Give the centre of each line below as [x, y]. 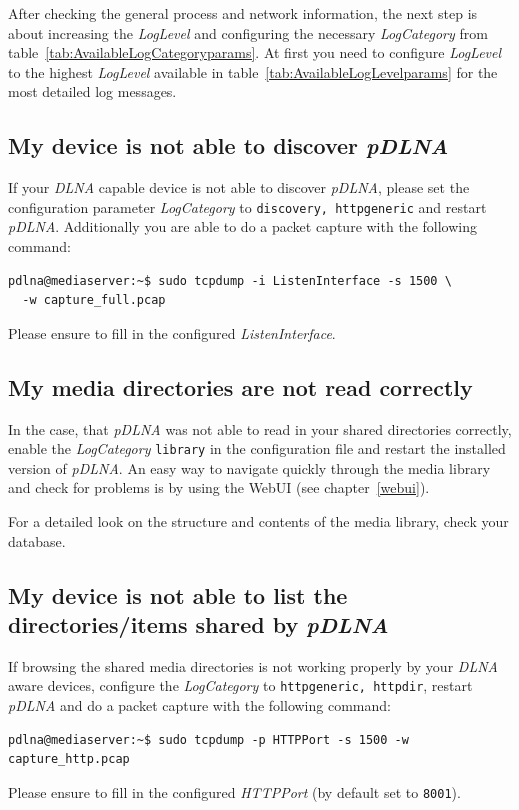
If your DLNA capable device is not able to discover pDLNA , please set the [239, 187]
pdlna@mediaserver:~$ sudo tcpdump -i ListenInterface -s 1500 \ [230, 280]
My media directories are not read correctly [240, 386]
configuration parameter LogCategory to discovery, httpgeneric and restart [247, 206]
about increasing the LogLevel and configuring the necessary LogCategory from [248, 32]
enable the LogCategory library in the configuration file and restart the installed [257, 448]
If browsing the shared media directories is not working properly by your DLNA [253, 665]
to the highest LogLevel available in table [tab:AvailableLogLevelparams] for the [253, 71]
